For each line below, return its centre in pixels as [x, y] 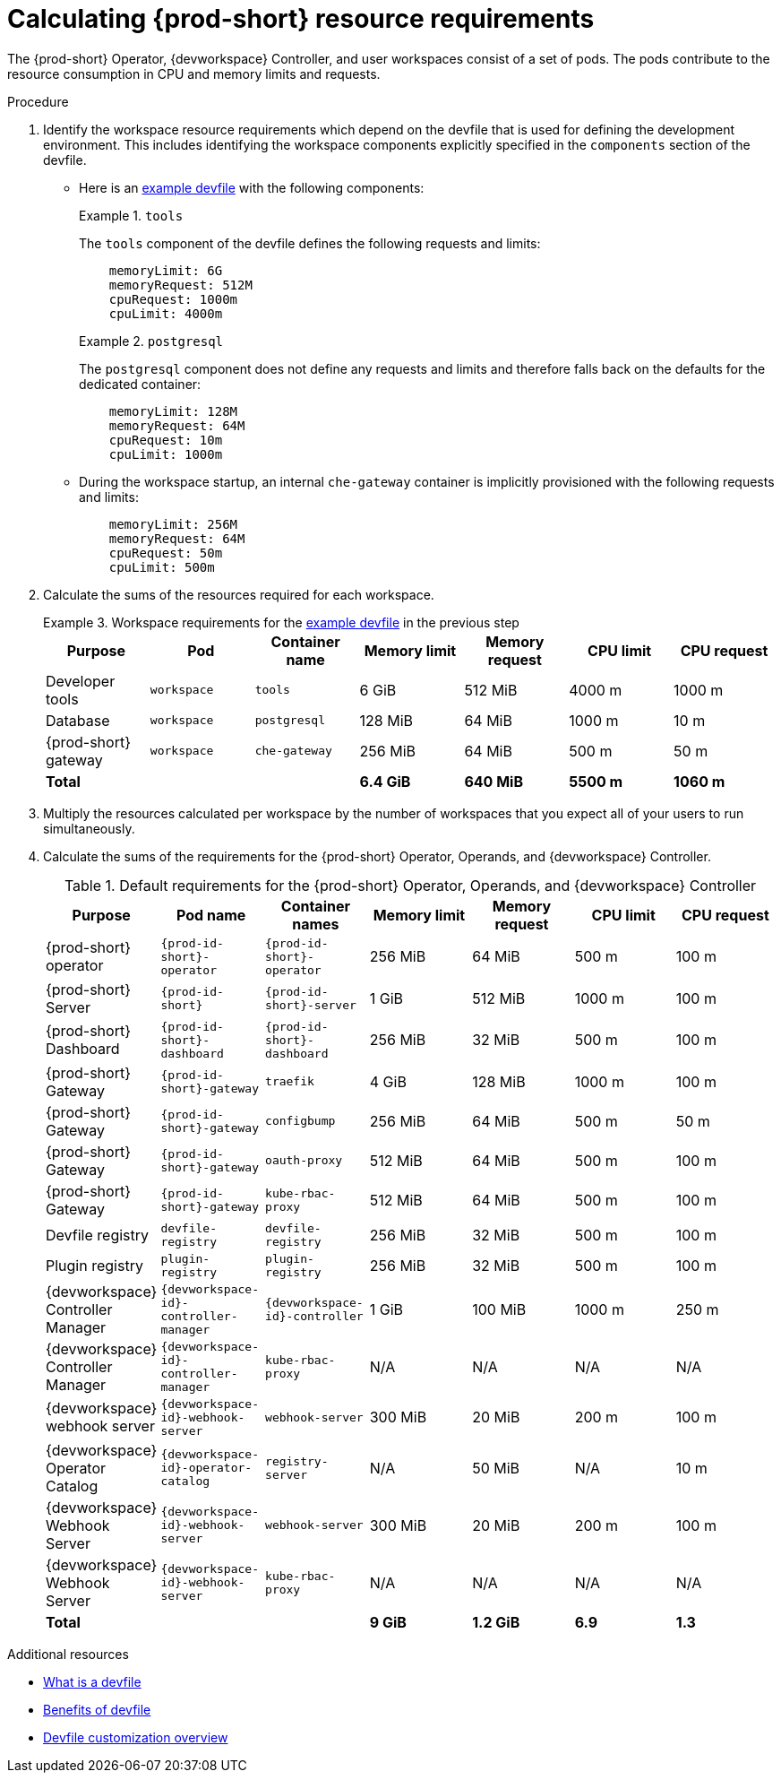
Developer [81, 681]
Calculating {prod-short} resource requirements [301, 19]
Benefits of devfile [97, 1709]
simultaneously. [89, 828]
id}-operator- [206, 1468]
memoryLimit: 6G [166, 270]
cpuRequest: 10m [166, 440]
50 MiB [496, 1468]
